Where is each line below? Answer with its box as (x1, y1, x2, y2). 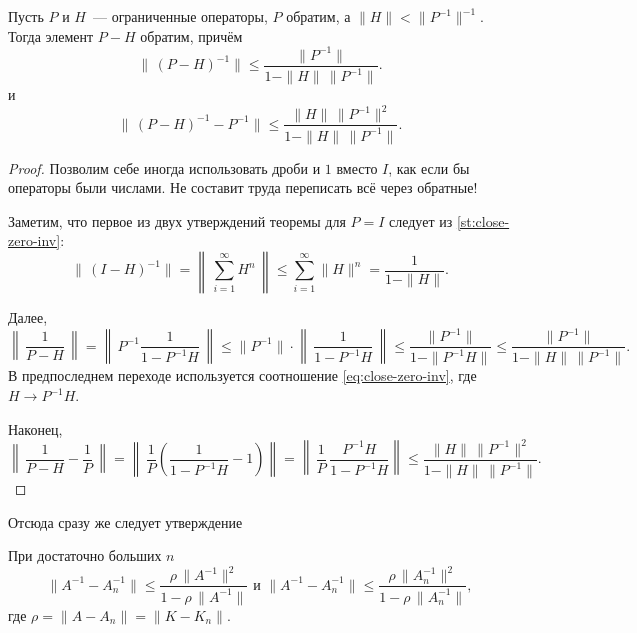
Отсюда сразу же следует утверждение (8, 511, 243, 532)
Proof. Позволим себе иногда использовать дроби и (8, 157, 321, 178)
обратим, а (286, 6, 351, 26)
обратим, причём (140, 25, 243, 46)
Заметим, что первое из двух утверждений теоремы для (8, 210, 346, 231)
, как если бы (388, 157, 470, 178)
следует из (389, 210, 453, 231)
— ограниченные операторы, (92, 6, 268, 26)
